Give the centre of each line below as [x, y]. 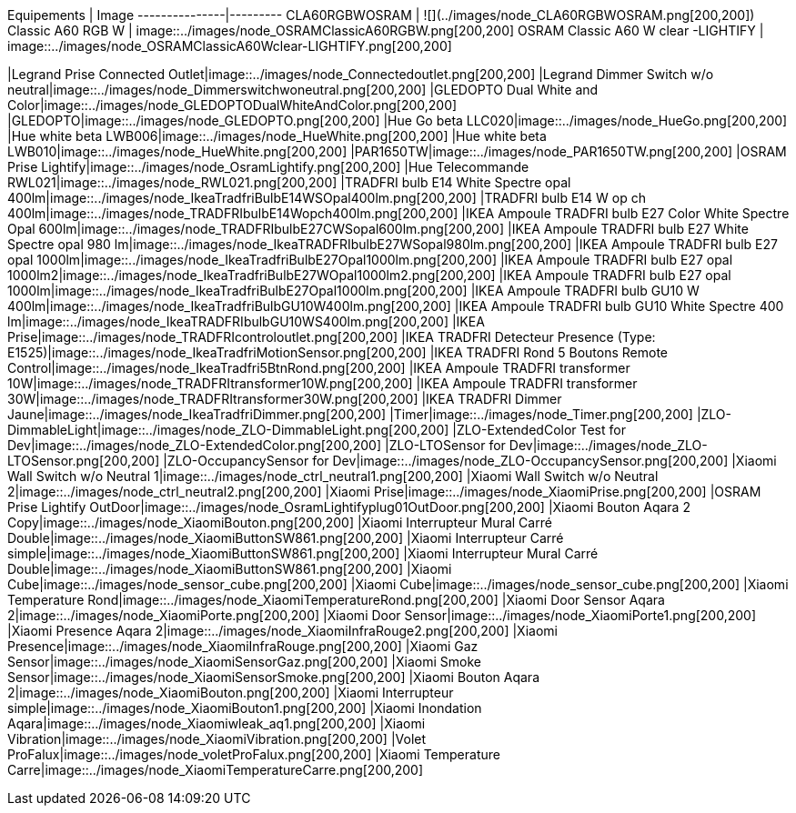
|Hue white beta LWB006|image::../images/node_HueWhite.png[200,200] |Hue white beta [277, 136]
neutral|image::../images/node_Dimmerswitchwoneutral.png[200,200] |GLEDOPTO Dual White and [303, 90]
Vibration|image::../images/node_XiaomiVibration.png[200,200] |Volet [217, 739]
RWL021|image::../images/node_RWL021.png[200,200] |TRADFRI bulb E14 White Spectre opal [289, 182]
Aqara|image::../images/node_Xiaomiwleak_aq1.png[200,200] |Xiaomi [217, 723]
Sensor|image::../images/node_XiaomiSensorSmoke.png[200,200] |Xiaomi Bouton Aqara [274, 677]
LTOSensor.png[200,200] [84, 461]
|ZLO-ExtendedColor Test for [539, 430]
